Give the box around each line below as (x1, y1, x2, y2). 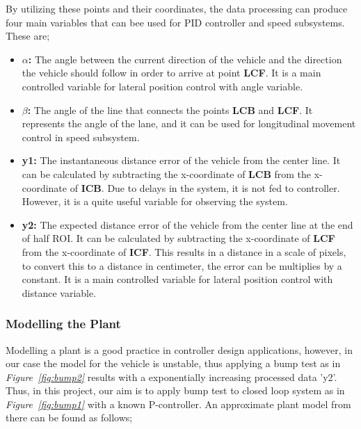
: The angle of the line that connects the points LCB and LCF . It (27, 102, 313, 117)
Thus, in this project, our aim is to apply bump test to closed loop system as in (6, 383, 345, 398)
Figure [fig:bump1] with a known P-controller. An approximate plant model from (6, 396, 351, 411)
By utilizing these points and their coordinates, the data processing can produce (6, 1, 348, 15)
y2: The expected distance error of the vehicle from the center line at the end (22, 217, 353, 232)
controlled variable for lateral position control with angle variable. (22, 79, 303, 93)
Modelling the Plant (6, 315, 121, 332)
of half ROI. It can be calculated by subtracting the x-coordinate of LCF (22, 231, 335, 245)
